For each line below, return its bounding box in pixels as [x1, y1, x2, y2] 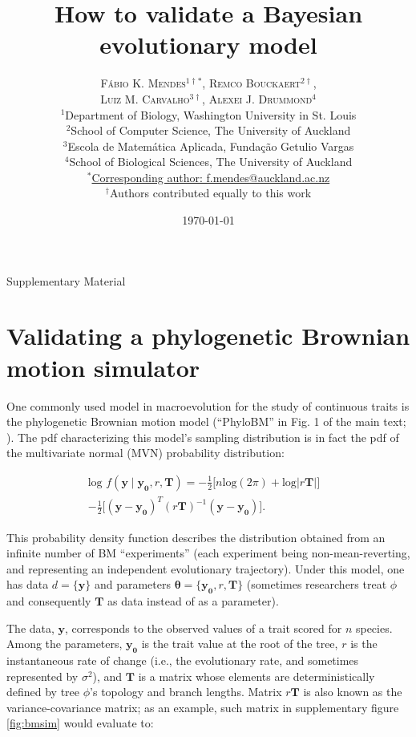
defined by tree [6, 683, 80, 700]
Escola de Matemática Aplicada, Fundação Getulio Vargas [67, 137, 354, 154]
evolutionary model [99, 28, 317, 61]
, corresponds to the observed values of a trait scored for [65, 619, 342, 636]
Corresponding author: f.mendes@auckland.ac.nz [91, 168, 330, 185]
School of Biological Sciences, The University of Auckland [69, 153, 353, 170]
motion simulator [6, 350, 200, 383]
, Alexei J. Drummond [202, 90, 313, 107]
